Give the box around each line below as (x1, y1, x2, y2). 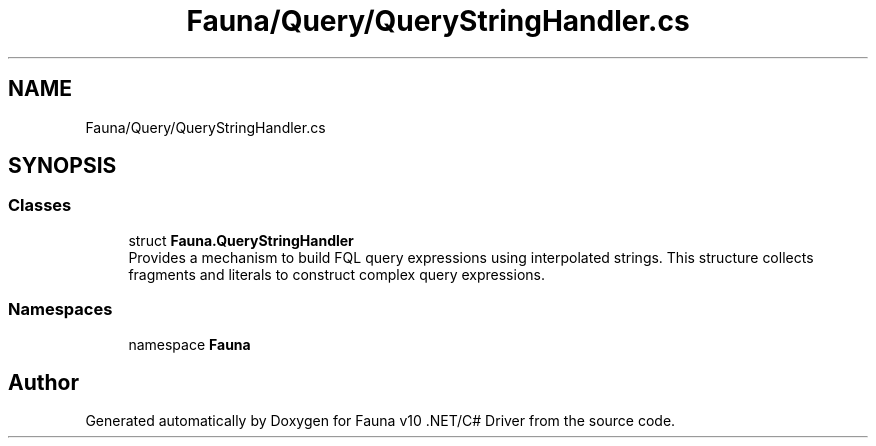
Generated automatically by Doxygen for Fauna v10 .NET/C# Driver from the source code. (85, 412, 676, 430)
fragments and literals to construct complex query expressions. (128, 265, 545, 283)
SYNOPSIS (8, 153, 117, 179)
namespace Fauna (128, 335, 251, 353)
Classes (8, 195, 72, 216)
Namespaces (8, 299, 113, 320)
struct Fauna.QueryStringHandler (128, 231, 354, 249)
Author (8, 369, 79, 395)
